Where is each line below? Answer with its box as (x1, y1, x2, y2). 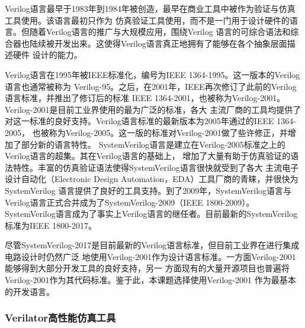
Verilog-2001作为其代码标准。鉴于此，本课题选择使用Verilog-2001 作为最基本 (5, 274, 296, 286)
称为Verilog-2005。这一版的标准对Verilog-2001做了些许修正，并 (49, 126, 288, 138)
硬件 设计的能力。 (12, 48, 82, 61)
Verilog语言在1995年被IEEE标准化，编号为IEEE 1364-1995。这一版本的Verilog (5, 68, 300, 80)
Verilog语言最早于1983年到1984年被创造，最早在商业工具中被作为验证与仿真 (5, 2, 296, 14)
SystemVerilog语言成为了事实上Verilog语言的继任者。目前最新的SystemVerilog (5, 207, 298, 220)
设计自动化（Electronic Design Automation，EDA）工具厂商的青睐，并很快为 (5, 173, 298, 185)
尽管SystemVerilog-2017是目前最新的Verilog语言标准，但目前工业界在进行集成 (5, 239, 300, 251)
